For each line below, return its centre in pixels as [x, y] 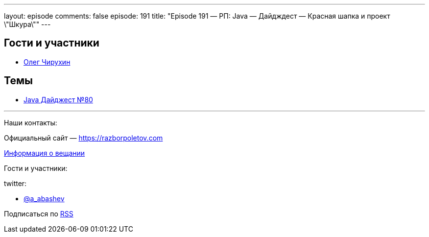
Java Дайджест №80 [58, 99]
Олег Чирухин [47, 62]
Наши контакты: [31, 122]
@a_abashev [44, 198]
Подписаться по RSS [39, 213]
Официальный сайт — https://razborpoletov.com [83, 138]
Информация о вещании [45, 153]
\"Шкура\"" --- [27, 24]
